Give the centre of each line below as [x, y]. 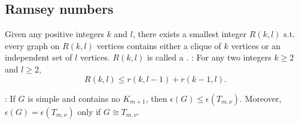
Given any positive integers [54, 34]
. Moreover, [261, 98]
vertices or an [256, 45]
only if [89, 111]
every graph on [32, 45]
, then [156, 98]
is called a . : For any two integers [209, 57]
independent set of [39, 57]
